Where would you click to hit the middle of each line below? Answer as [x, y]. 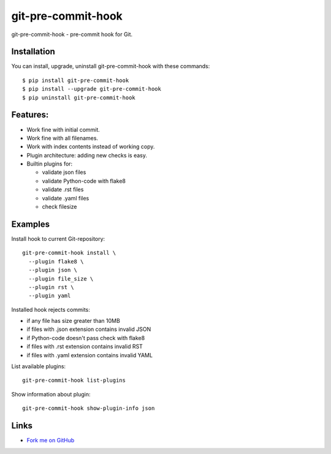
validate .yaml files [66, 198]
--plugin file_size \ [61, 278]
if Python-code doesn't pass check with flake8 [86, 338]
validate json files [64, 172]
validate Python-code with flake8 [84, 181]
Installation [33, 52]
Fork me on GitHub [51, 441]
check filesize [59, 207]
